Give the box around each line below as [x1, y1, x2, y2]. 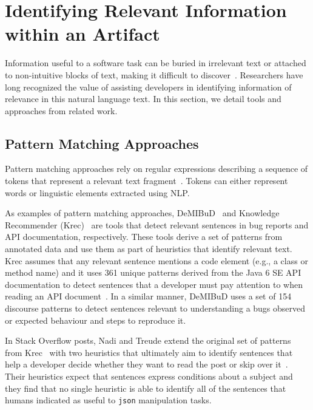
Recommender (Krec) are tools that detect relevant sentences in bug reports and [5, 218, 309, 231]
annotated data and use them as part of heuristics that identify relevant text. [5, 242, 292, 255]
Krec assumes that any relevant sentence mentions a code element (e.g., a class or [5, 254, 308, 267]
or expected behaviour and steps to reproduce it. [5, 313, 186, 326]
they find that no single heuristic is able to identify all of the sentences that [5, 381, 286, 394]
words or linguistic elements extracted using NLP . [5, 186, 190, 199]
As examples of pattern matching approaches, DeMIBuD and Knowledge [5, 207, 280, 219]
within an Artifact [5, 21, 160, 46]
